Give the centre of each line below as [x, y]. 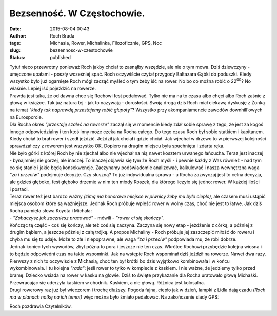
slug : [15, 50]
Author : [18, 35]
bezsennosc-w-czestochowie [81, 50]
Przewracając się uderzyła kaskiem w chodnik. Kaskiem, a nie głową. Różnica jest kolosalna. [107, 283]
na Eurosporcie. [26, 117]
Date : [15, 29]
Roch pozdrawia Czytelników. [41, 306]
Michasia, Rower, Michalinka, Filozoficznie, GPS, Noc [106, 43]
